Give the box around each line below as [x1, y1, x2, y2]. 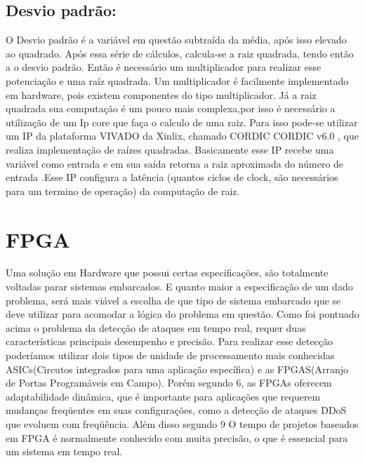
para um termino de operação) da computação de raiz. [6, 183, 240, 198]
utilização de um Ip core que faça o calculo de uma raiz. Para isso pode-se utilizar [6, 114, 358, 129]
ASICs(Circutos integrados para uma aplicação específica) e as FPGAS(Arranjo [6, 361, 348, 376]
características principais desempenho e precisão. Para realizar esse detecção [6, 334, 333, 349]
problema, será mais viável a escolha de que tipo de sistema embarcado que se [6, 293, 341, 307]
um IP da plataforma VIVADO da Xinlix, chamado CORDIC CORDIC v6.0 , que [6, 128, 359, 143]
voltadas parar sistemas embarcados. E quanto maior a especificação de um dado [6, 279, 353, 294]
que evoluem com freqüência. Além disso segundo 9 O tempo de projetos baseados [6, 416, 359, 431]
